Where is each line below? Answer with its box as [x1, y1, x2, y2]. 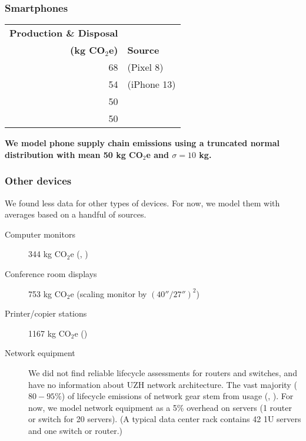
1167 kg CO [28, 327, 71, 339]
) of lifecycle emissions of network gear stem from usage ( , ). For [61, 390, 294, 402]
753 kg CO [28, 287, 67, 300]
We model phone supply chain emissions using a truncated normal [5, 137, 280, 149]
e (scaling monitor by [70, 287, 147, 300]
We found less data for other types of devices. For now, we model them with [5, 196, 280, 209]
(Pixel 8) [127, 60, 164, 74]
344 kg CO [28, 248, 67, 260]
